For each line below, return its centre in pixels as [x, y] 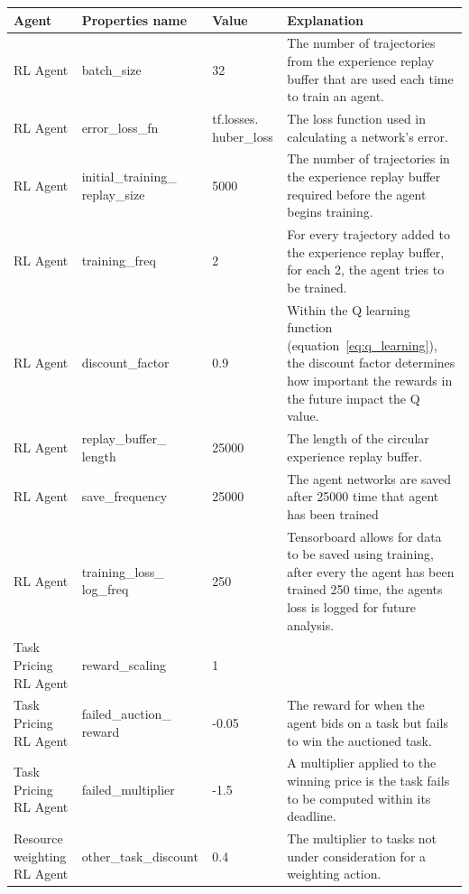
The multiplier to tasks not [362, 838]
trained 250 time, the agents [365, 589]
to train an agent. [336, 96]
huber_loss [243, 136]
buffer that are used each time [370, 78]
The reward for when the [356, 705]
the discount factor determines [371, 363]
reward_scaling [124, 664]
